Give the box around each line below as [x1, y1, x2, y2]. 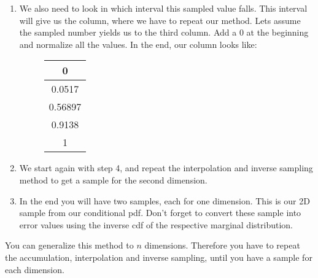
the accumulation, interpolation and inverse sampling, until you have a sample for [5, 250, 312, 263]
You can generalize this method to [5, 239, 134, 252]
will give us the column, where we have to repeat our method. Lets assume [19, 14, 301, 26]
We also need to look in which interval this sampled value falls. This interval [19, 2, 308, 14]
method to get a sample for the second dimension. [19, 173, 207, 186]
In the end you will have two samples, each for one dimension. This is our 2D [19, 194, 310, 207]
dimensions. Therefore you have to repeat [144, 239, 300, 252]
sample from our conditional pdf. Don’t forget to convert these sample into [19, 206, 301, 219]
